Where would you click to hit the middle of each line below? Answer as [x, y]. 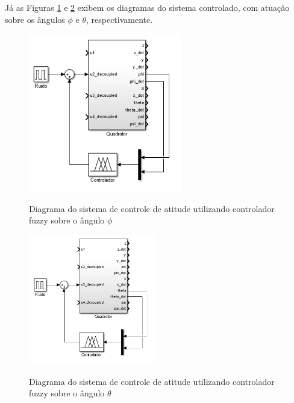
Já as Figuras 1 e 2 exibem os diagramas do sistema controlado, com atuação [147, 7]
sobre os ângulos [35, 19]
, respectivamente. [119, 19]
